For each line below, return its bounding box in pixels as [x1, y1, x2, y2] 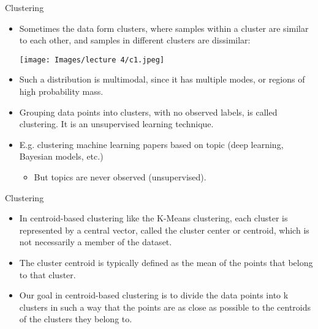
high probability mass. [19, 85, 104, 98]
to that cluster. [19, 268, 76, 281]
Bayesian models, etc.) [19, 150, 104, 163]
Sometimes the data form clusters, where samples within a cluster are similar [19, 21, 309, 34]
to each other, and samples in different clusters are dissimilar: [19, 34, 251, 46]
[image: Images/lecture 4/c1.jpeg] [19, 55, 165, 64]
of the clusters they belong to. [19, 312, 132, 325]
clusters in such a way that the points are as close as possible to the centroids [19, 300, 311, 313]
